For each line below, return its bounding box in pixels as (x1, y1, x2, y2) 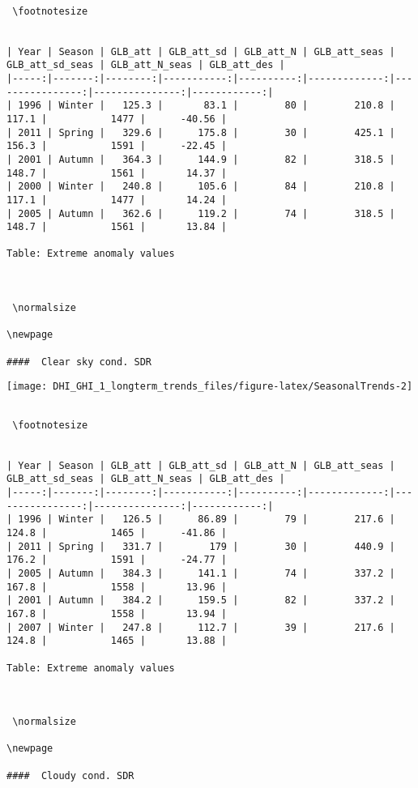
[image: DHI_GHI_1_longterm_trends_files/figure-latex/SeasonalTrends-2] (6, 381, 413, 393)
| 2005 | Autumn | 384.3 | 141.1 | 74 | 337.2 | (6, 567, 395, 579)
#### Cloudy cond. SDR (6, 769, 134, 782)
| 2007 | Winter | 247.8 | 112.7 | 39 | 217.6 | (6, 621, 395, 633)
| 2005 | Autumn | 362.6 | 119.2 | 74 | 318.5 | (6, 207, 395, 219)
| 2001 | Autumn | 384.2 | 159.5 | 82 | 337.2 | (6, 594, 395, 607)
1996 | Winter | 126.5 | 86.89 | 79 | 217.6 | (18, 513, 395, 526)
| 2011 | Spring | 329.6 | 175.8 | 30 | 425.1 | (6, 126, 395, 138)
